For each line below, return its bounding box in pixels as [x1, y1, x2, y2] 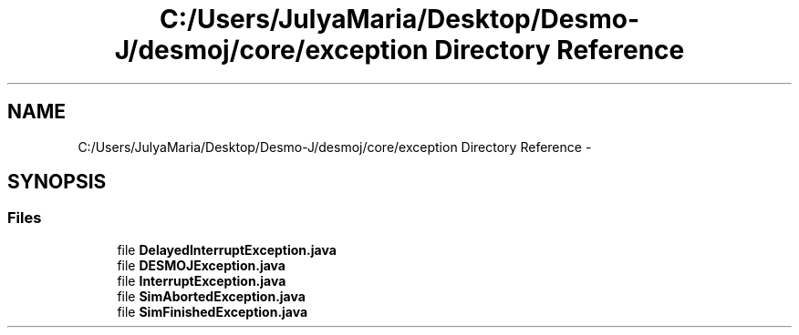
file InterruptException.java [117, 272, 286, 289]
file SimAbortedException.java [117, 288, 306, 304]
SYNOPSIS [7, 170, 107, 194]
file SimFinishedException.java [117, 303, 308, 320]
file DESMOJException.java [117, 257, 285, 273]
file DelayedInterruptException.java [117, 241, 337, 258]
